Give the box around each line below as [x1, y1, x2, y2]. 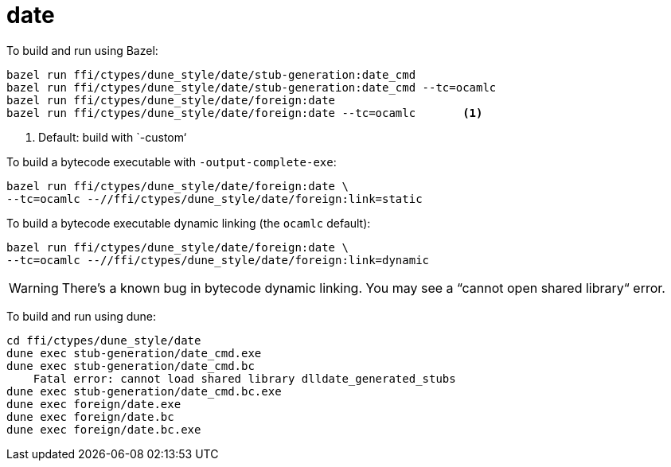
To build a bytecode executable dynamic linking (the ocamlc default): [6, 216, 371, 230]
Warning [9, 279, 59, 296]
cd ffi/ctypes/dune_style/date [6, 333, 201, 347]
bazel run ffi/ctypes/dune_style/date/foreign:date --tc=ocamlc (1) [6, 106, 483, 119]
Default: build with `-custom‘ [38, 130, 187, 144]
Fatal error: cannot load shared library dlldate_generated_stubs [33, 372, 456, 385]
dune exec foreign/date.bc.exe [6, 422, 201, 436]
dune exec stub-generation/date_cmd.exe [6, 346, 262, 360]
